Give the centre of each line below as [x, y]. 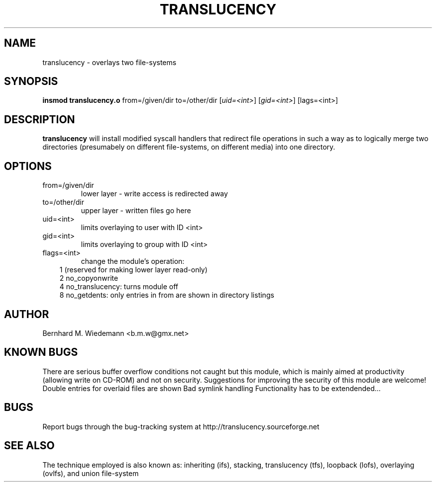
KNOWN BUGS [41, 352]
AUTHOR [27, 314]
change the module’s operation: [133, 261]
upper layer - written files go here [136, 211]
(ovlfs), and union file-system [91, 473]
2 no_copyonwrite [89, 278]
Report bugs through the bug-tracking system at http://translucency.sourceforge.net [181, 426]
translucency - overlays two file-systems [109, 62]
